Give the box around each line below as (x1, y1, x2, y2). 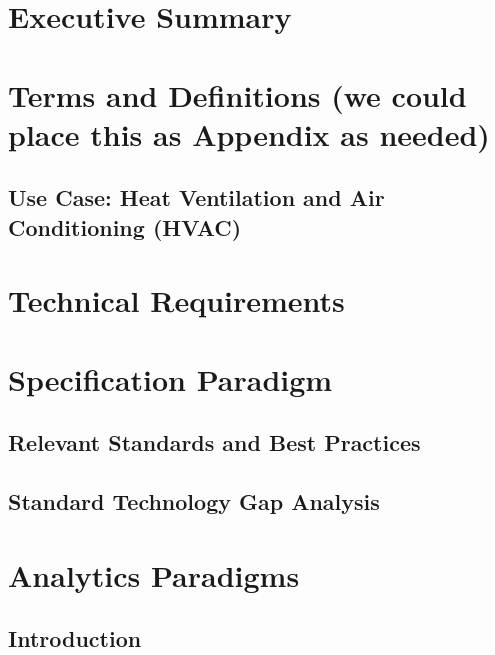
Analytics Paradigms (8, 554, 300, 595)
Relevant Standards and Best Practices (8, 427, 421, 458)
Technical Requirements (8, 280, 345, 321)
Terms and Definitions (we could (8, 74, 467, 115)
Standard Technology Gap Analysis (8, 486, 380, 517)
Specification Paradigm (8, 358, 333, 399)
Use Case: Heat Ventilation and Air (8, 182, 385, 213)
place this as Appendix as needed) (8, 113, 490, 154)
